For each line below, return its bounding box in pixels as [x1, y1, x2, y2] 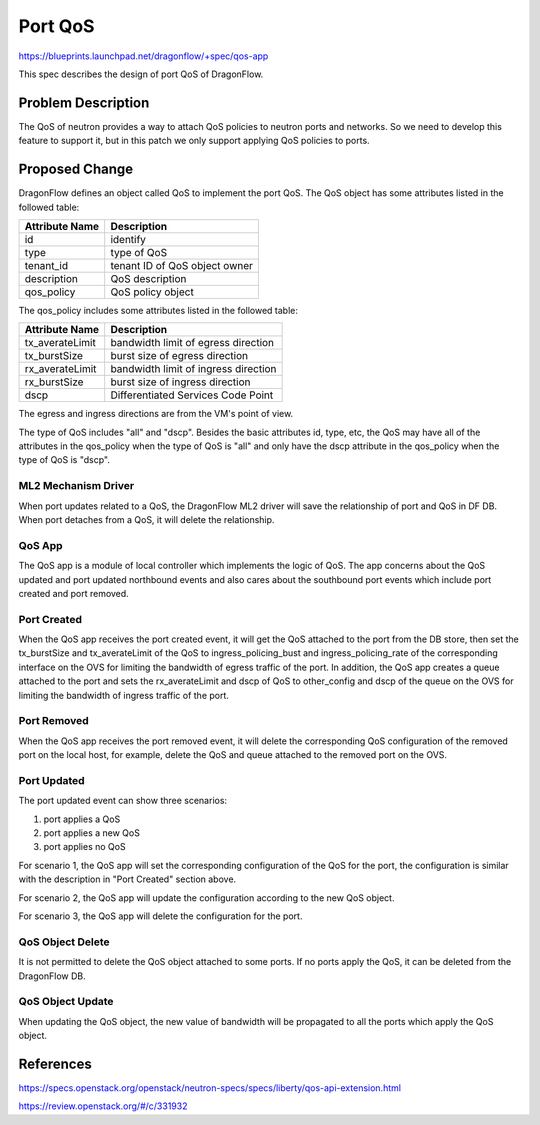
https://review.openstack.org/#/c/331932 [18, 1100, 188, 1112]
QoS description [110, 271, 187, 285]
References [18, 1055, 92, 1072]
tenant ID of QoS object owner [110, 258, 254, 272]
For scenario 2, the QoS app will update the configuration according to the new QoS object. [18, 891, 395, 904]
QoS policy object [110, 285, 194, 299]
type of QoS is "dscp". [18, 454, 110, 466]
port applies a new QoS [43, 827, 140, 839]
